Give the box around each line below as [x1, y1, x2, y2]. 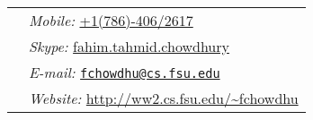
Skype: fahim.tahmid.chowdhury [29, 36, 229, 56]
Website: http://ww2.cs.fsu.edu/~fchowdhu [29, 88, 299, 108]
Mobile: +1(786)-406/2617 [29, 10, 193, 30]
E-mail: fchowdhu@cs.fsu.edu [29, 62, 220, 82]
